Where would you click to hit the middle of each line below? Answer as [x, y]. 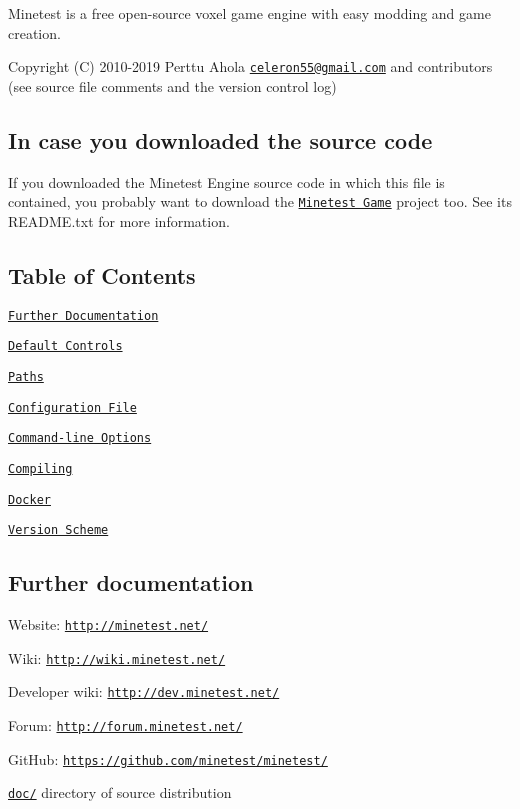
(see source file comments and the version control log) [172, 85]
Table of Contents [102, 274]
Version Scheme [58, 530]
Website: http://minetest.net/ [108, 624]
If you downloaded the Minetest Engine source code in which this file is [226, 181]
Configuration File [72, 407]
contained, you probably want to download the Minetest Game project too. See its [260, 201]
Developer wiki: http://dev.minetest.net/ [144, 691]
